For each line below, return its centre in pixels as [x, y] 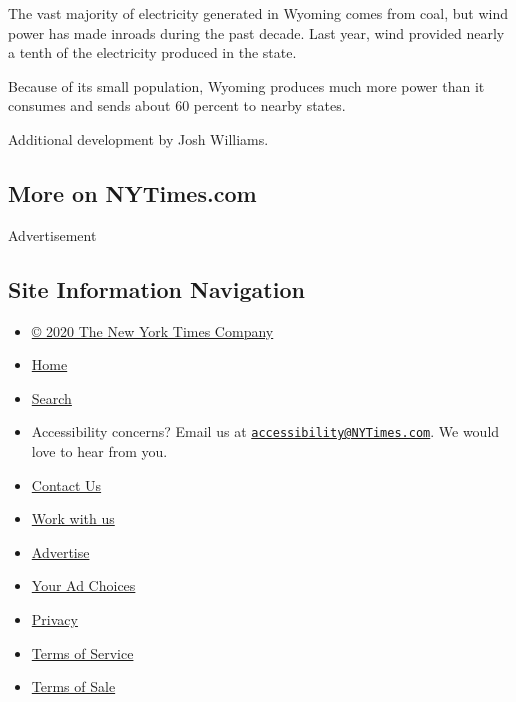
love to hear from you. [99, 451]
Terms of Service [82, 652]
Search [51, 397]
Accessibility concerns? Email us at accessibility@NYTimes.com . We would [265, 431]
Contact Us [66, 484]
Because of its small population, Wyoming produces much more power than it [246, 85]
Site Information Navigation [156, 288]
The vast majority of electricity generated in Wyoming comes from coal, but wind [258, 13]
